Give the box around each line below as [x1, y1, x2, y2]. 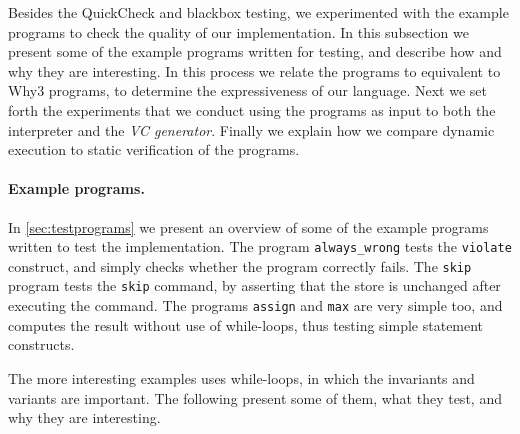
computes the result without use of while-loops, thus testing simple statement [8, 314, 484, 335]
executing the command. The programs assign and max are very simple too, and [8, 295, 503, 316]
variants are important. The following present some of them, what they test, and [8, 387, 502, 408]
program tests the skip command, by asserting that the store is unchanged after [8, 275, 501, 296]
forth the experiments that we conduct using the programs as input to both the [8, 99, 496, 120]
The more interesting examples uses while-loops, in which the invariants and [8, 367, 475, 388]
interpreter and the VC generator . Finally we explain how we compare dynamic [8, 119, 495, 140]
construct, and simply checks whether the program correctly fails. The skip [8, 255, 472, 276]
